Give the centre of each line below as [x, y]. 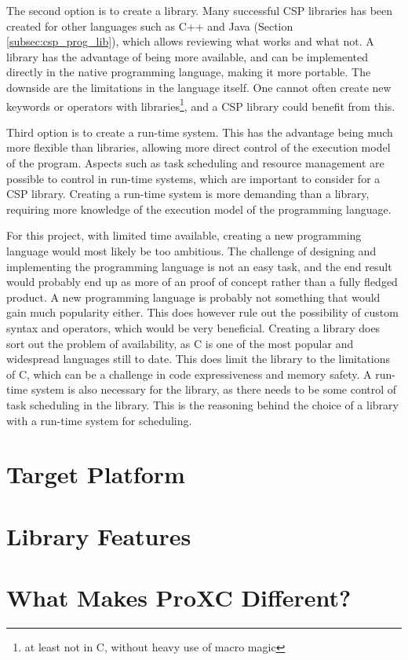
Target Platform [96, 474]
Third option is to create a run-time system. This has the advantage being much [200, 132]
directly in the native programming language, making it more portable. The [189, 72]
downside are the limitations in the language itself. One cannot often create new [199, 87]
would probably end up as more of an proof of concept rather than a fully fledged [202, 282]
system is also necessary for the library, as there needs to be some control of [214, 389]
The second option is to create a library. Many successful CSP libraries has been [200, 10]
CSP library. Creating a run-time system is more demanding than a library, [188, 194]
